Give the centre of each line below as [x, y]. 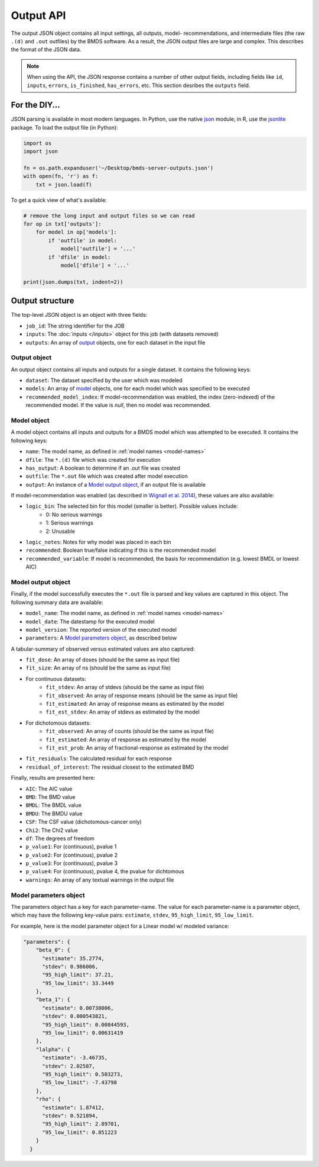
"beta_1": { [53, 1000]
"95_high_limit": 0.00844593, [86, 1025]
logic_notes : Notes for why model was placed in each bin [98, 542]
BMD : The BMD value [51, 797]
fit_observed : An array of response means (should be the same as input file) [142, 695]
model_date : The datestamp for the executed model [90, 621]
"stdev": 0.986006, [70, 966]
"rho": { [48, 1099]
